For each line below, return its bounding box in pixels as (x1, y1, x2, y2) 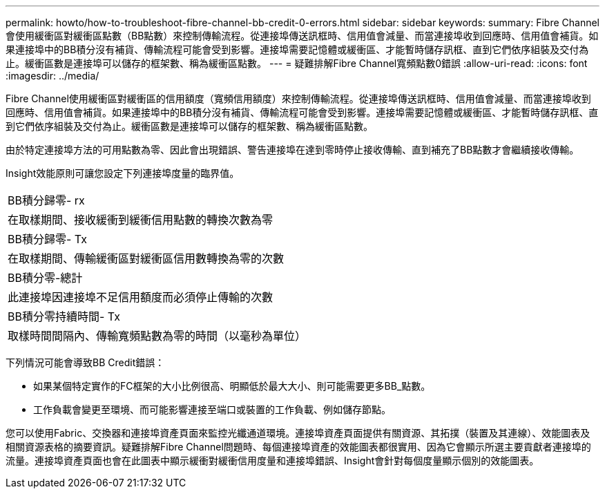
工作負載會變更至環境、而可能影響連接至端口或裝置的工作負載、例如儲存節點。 (33, 403, 391, 415)
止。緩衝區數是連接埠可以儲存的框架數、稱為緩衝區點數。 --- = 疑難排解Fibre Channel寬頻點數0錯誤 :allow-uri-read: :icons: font (6, 57, 588, 69)
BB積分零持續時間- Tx (8, 310, 120, 323)
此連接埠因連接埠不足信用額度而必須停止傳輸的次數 (8, 290, 273, 304)
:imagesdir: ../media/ (6, 70, 99, 82)
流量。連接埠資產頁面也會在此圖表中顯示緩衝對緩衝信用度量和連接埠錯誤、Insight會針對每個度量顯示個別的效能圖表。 (6, 455, 539, 466)
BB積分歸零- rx (8, 193, 85, 207)
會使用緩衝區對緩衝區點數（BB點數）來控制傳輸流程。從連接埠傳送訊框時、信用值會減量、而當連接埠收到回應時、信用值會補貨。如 (6, 30, 599, 41)
